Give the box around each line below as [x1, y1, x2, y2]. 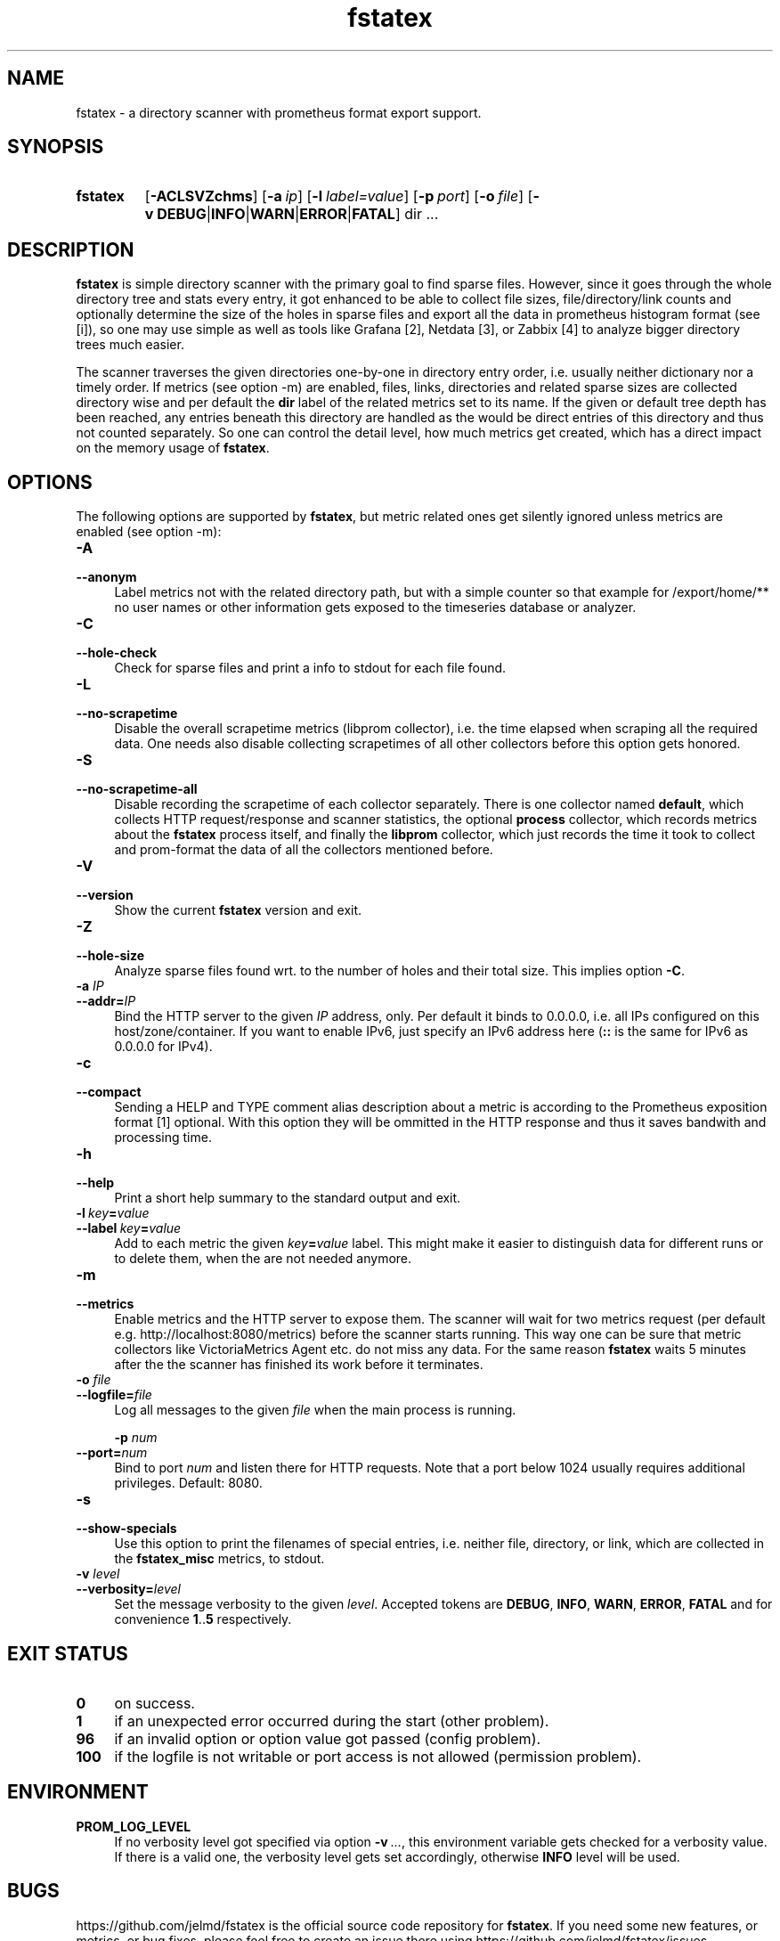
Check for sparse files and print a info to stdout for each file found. [114, 660, 507, 676]
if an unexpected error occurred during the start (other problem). [114, 1711, 549, 1730]
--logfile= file [76, 1387, 152, 1403]
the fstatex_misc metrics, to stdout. [114, 1551, 325, 1567]
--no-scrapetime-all [76, 781, 198, 797]
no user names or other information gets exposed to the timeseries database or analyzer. [114, 599, 637, 616]
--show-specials [76, 1521, 177, 1537]
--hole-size [76, 948, 145, 964]
